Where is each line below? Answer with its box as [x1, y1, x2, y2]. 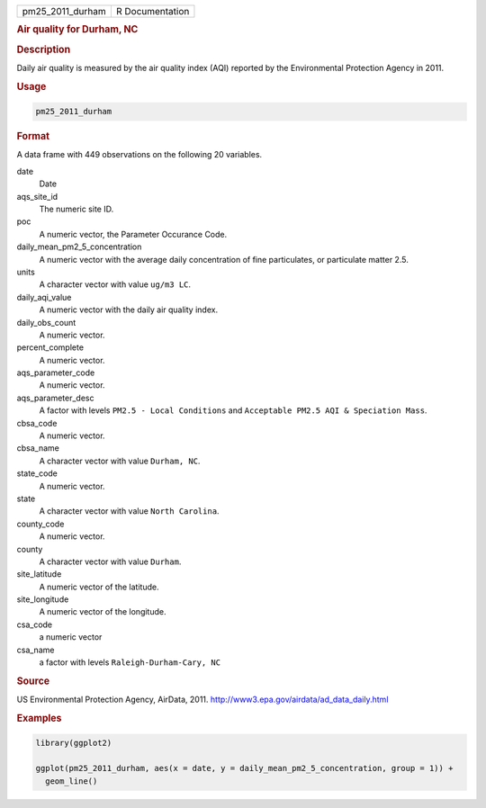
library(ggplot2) [35, 738, 112, 749]
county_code [16, 518, 65, 529]
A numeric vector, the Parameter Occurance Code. [39, 229, 228, 239]
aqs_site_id [16, 191, 58, 202]
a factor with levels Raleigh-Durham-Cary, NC [39, 657, 220, 668]
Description [16, 43, 71, 56]
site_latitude [16, 569, 62, 579]
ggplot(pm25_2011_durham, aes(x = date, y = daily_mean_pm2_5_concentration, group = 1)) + [35, 763, 454, 774]
